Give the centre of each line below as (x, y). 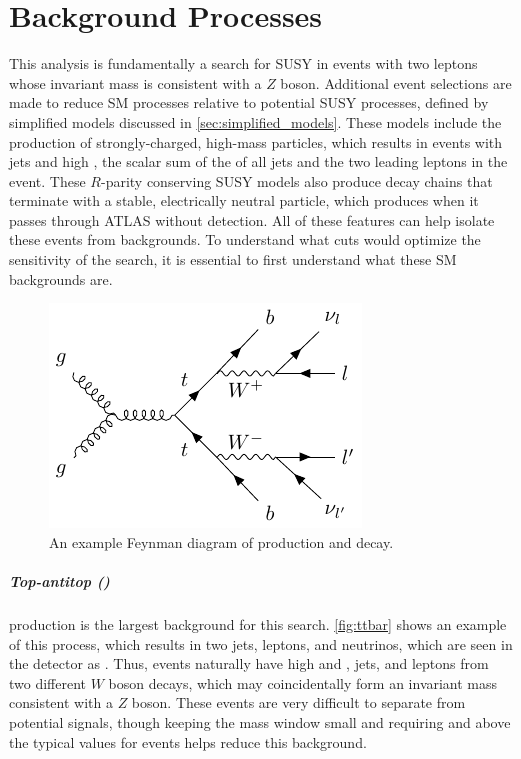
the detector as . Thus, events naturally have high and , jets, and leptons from (249, 663)
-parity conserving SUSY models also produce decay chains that (296, 180)
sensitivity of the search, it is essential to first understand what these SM (233, 259)
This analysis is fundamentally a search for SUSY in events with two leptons (243, 63)
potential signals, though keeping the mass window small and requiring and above (260, 721)
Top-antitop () (59, 581)
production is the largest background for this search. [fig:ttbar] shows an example (258, 624)
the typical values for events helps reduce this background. (188, 741)
